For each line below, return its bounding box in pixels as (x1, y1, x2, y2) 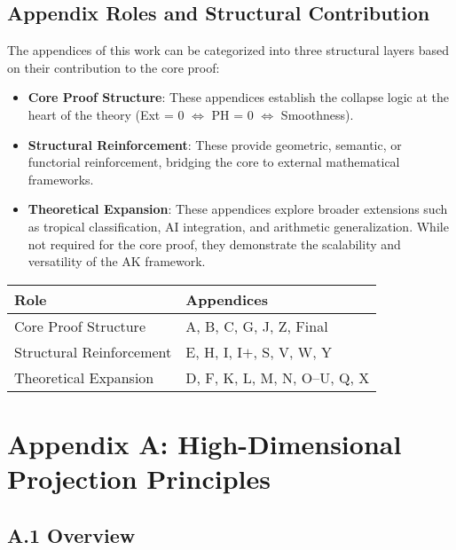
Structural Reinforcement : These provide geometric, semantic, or (28, 135, 402, 153)
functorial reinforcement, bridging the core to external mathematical (28, 153, 400, 171)
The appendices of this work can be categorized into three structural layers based (7, 41, 449, 59)
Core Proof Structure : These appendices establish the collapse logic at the (28, 88, 449, 106)
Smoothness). (280, 105, 354, 123)
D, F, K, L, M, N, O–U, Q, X (185, 366, 370, 388)
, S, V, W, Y (253, 341, 332, 362)
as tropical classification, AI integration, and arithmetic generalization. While (28, 216, 449, 235)
